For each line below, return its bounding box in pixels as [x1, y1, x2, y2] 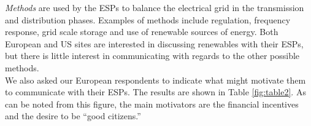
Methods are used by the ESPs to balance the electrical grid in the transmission [5, 1, 304, 14]
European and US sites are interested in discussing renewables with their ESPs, [5, 37, 304, 50]
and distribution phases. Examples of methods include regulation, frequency [5, 13, 291, 26]
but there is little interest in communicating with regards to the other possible [5, 49, 300, 62]
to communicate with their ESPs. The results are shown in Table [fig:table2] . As [5, 85, 306, 98]
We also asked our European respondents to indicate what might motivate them [5, 73, 306, 86]
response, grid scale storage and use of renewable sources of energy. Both [5, 25, 278, 38]
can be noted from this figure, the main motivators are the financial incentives [5, 97, 299, 110]
